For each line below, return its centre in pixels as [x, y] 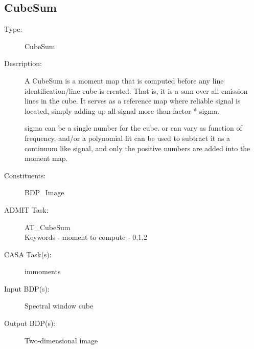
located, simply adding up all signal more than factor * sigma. [122, 110]
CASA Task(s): [28, 254]
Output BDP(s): [30, 323]
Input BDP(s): [27, 288]
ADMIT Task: [26, 209]
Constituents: [25, 175]
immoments [43, 271]
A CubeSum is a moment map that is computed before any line [124, 80]
